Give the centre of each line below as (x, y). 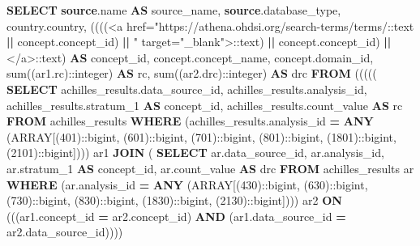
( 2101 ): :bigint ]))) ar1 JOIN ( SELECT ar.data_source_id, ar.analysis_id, (195, 153)
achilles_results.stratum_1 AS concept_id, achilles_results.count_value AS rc (205, 105)
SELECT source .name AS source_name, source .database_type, (174, 10)
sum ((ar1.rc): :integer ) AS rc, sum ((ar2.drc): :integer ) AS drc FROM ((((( (192, 73)
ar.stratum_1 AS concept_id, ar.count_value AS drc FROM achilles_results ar (210, 168)
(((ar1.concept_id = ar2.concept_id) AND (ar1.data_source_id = (176, 216)
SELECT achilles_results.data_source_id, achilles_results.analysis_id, (187, 89)
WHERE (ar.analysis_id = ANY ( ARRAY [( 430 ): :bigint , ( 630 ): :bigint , (187, 184)
